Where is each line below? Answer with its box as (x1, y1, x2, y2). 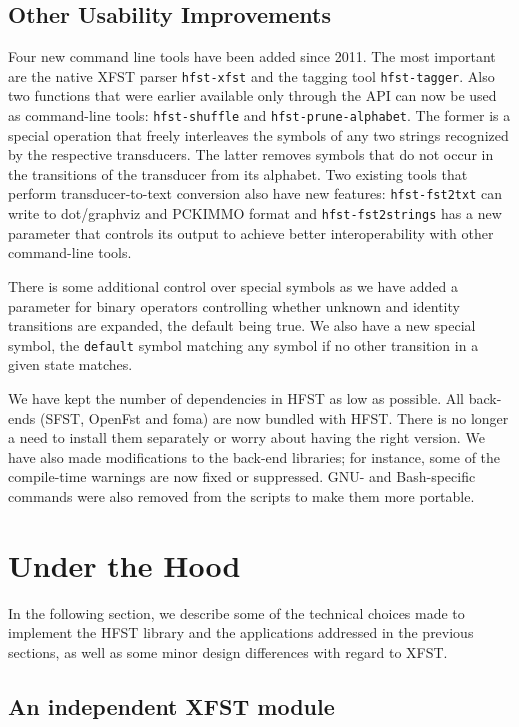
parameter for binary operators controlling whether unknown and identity (8, 295, 460, 316)
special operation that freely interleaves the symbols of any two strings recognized (8, 124, 509, 145)
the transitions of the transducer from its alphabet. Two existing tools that (8, 163, 468, 184)
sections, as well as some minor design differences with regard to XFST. (8, 641, 448, 662)
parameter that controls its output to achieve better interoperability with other (8, 222, 494, 243)
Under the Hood (8, 544, 241, 585)
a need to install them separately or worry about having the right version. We (8, 427, 485, 448)
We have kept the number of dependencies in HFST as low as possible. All (8, 388, 464, 409)
